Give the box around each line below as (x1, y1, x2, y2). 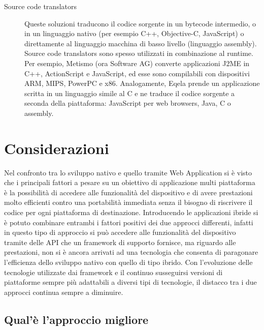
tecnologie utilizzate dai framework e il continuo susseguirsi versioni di (4, 266, 223, 277)
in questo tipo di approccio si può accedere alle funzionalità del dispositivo (4, 227, 236, 237)
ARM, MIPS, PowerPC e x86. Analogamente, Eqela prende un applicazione (24, 78, 260, 88)
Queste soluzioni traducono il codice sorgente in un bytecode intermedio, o (24, 18, 256, 28)
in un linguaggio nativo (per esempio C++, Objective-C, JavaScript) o (24, 28, 244, 39)
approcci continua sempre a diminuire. (4, 286, 123, 297)
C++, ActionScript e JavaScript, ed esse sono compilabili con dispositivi (24, 68, 250, 78)
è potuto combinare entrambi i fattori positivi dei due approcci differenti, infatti (4, 217, 253, 227)
